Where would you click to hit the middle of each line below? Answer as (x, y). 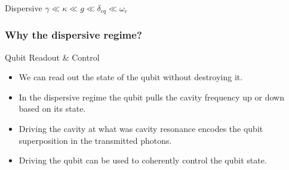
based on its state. (52, 108)
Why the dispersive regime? (73, 35)
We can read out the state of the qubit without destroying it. (131, 77)
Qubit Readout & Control (52, 57)
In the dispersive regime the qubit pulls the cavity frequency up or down (151, 97)
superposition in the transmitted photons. (95, 140)
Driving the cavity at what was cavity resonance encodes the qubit (141, 129)
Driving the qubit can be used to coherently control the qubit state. (143, 160)
